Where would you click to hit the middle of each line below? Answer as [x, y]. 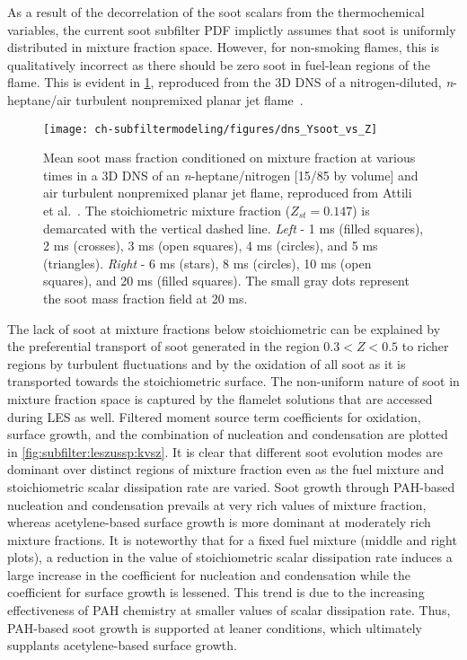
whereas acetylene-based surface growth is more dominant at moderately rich [219, 522]
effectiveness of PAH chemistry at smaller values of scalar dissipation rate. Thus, [229, 610]
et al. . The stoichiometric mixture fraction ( [167, 210]
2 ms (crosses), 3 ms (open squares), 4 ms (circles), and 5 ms [211, 246]
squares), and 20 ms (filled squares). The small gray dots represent [226, 281]
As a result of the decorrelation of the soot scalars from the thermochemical [216, 12]
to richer [425, 346]
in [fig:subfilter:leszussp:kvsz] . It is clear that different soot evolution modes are [225, 451]
